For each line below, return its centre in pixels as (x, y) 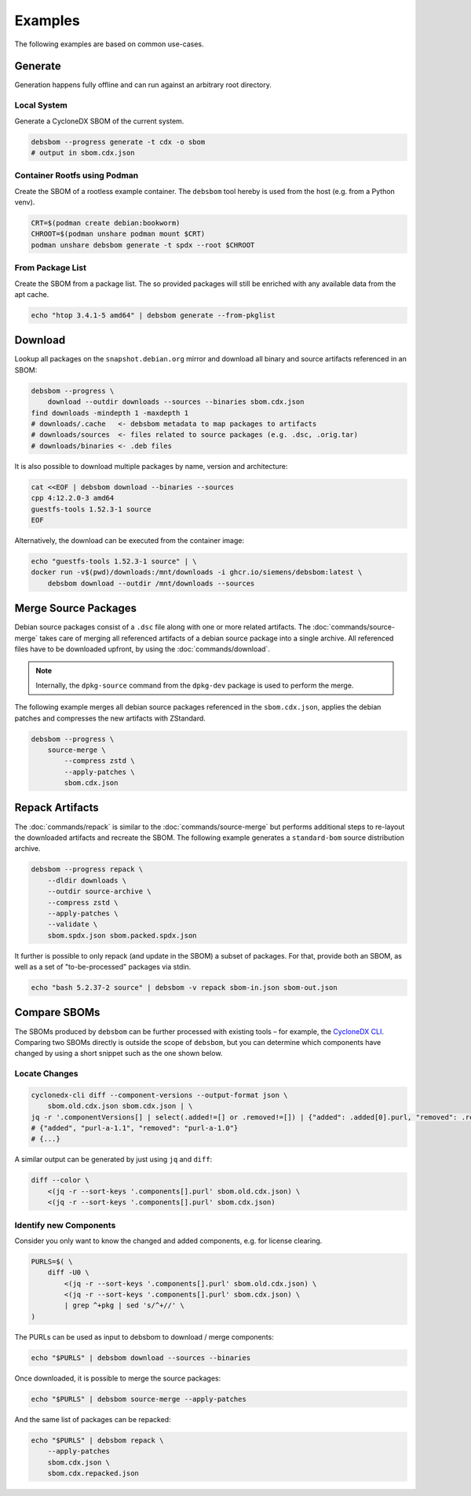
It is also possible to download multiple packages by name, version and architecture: (151, 466)
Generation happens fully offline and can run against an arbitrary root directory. (143, 85)
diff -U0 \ (68, 1272)
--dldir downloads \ (87, 880)
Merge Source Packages (76, 609)
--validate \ (73, 924)
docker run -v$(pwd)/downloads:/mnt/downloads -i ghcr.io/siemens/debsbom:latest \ (197, 572)
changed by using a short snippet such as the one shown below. (119, 1054)
